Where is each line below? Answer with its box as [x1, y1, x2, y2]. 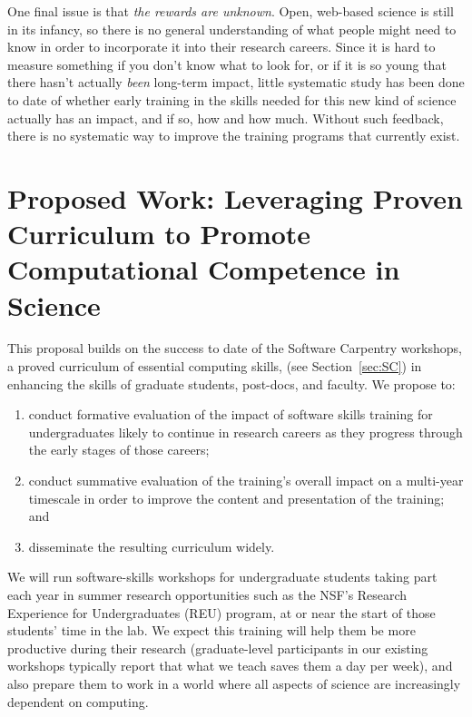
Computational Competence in [7, 250, 400, 288]
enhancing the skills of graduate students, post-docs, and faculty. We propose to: [7, 374, 456, 393]
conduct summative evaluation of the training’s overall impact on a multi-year [28, 471, 464, 489]
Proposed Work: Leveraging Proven [7, 179, 463, 216]
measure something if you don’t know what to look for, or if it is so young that [7, 54, 447, 74]
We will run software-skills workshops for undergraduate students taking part [7, 567, 438, 586]
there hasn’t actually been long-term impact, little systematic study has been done [7, 73, 465, 92]
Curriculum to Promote [7, 215, 311, 252]
